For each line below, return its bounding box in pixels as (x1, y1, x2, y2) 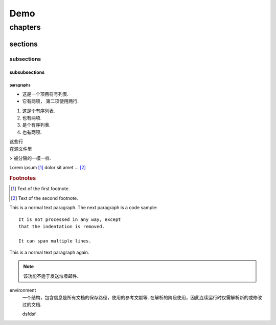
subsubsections (9, 69, 45, 75)
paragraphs (9, 83, 31, 88)
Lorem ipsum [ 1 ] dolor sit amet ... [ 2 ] (9, 165, 86, 171)
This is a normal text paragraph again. (9, 249, 89, 256)
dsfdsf (22, 311, 36, 317)
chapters (9, 23, 41, 32)
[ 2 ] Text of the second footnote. (11, 195, 79, 201)
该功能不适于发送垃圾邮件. (23, 273, 79, 279)
